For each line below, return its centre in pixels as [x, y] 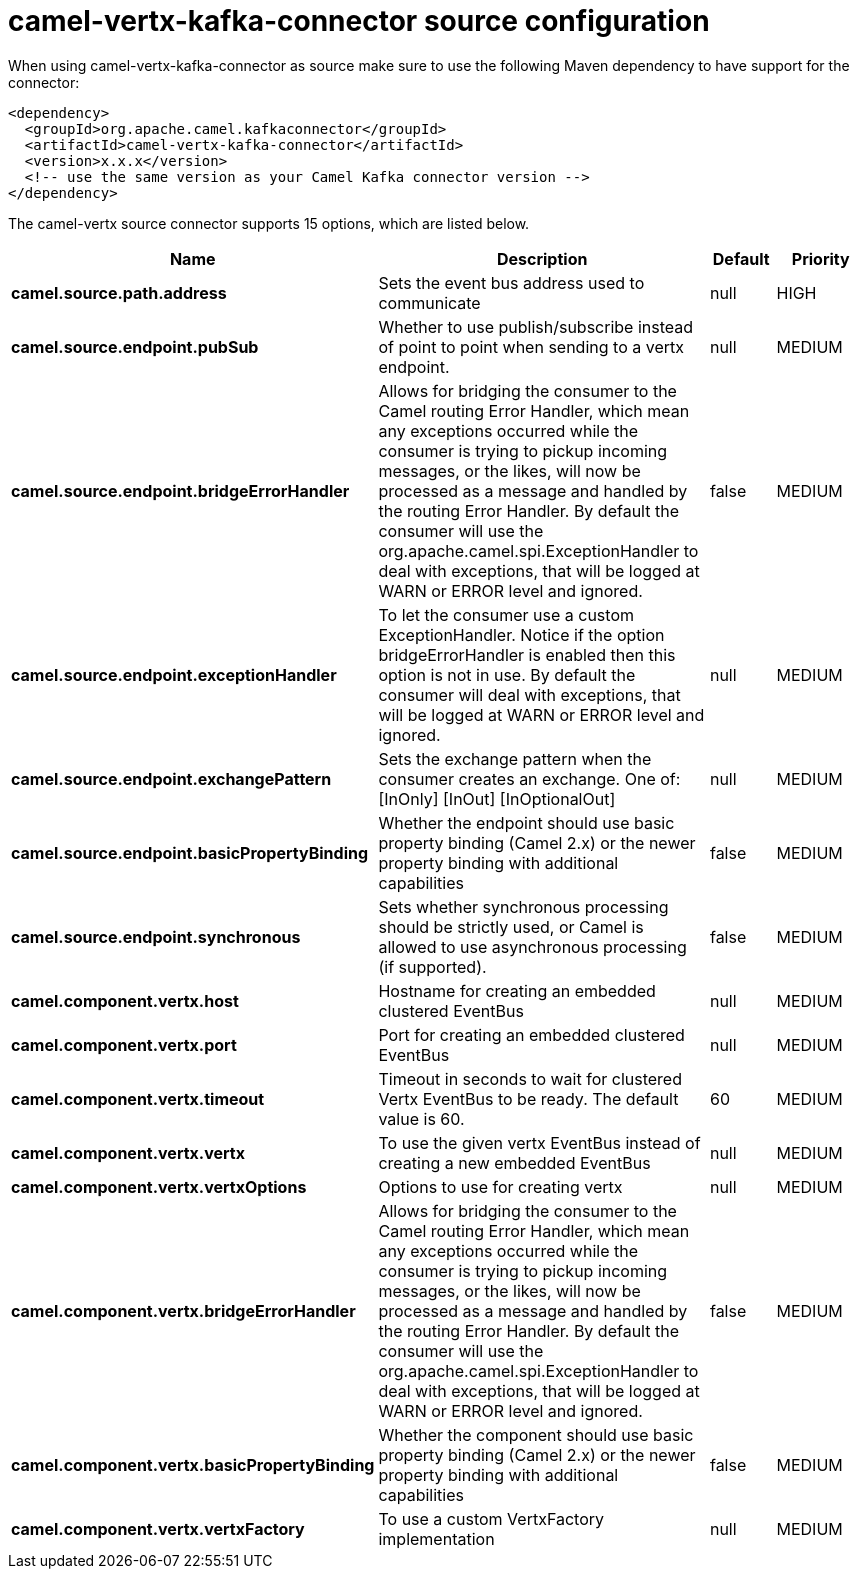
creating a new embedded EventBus [514, 1162]
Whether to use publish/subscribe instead [536, 326]
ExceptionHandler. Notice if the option [521, 634]
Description [542, 258]
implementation [436, 1538]
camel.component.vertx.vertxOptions [159, 1186]
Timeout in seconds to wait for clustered [530, 1078]
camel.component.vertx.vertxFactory [158, 1528]
